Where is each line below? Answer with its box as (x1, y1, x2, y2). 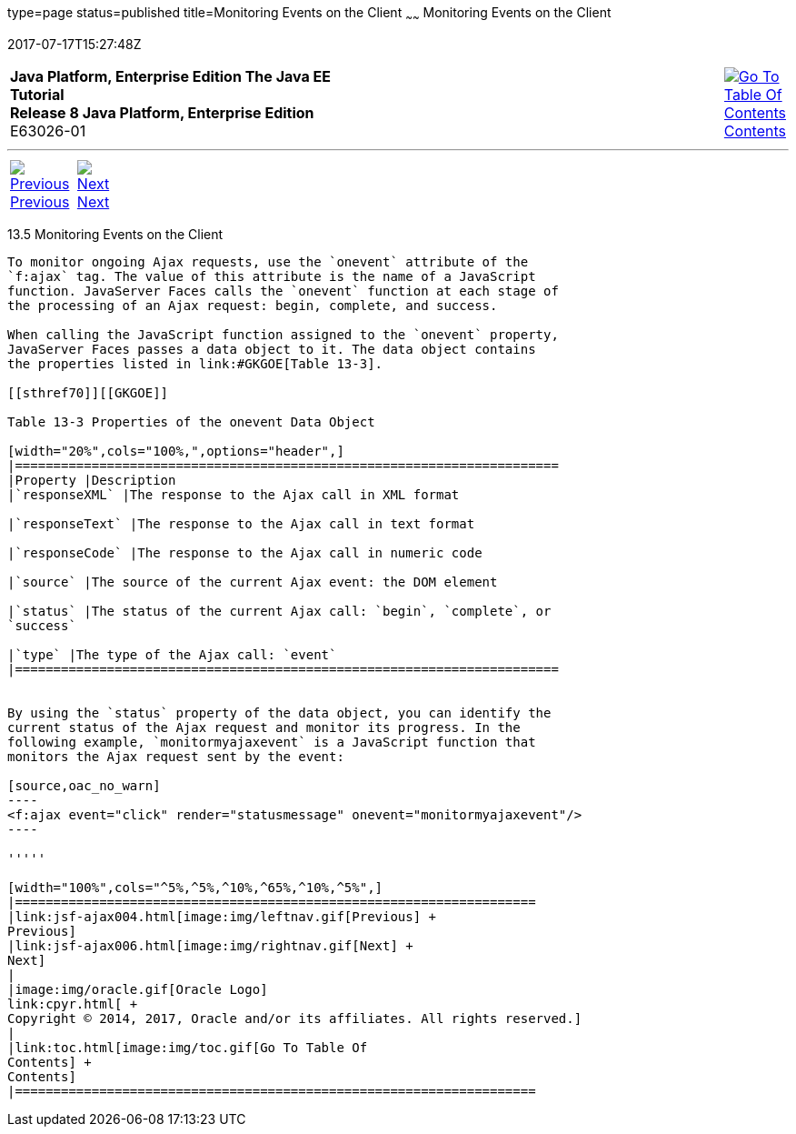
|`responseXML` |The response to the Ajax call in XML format (7, 487, 460, 502)
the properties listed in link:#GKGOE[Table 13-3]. (7, 356, 383, 371)
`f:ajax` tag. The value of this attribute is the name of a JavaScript (7, 268, 536, 284)
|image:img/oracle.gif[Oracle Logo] (7, 981, 268, 997)
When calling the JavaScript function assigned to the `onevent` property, (7, 326, 559, 342)
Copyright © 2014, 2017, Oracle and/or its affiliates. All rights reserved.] (7, 1010, 582, 1026)
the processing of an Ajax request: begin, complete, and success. (7, 297, 498, 313)
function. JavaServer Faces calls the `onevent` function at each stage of (7, 283, 559, 298)
